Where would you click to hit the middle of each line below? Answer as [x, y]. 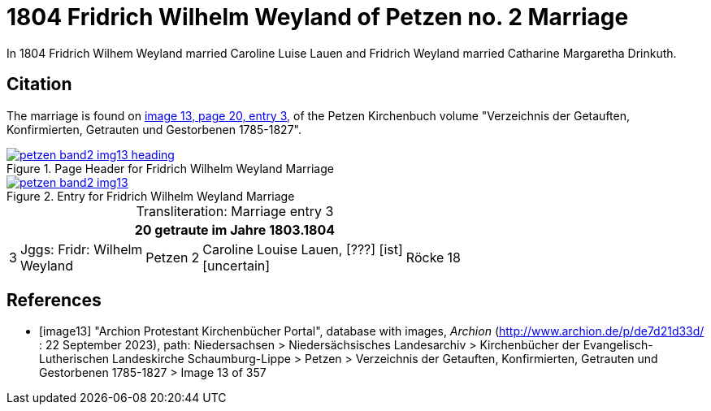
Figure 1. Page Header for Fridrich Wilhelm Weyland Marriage [170, 168]
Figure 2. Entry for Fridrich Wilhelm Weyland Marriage [151, 196]
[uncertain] [236, 265]
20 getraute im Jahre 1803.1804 [235, 229]
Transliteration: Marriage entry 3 [235, 211]
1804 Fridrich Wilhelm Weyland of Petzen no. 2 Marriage [318, 17]
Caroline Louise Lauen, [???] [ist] [303, 249]
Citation [39, 84]
